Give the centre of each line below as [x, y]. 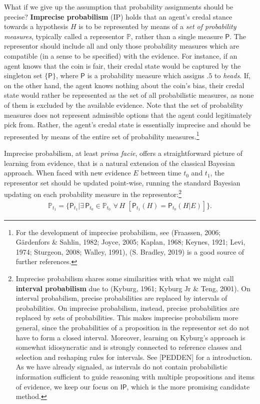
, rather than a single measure [177, 36]
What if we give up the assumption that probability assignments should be [119, 7]
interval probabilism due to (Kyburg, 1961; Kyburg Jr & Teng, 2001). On [133, 288]
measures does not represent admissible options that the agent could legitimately [128, 115]
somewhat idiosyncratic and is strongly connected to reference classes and [129, 347]
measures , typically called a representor [64, 36]
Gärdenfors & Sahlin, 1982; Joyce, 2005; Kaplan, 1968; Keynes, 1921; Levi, [130, 242]
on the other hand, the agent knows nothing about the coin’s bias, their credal [124, 85]
